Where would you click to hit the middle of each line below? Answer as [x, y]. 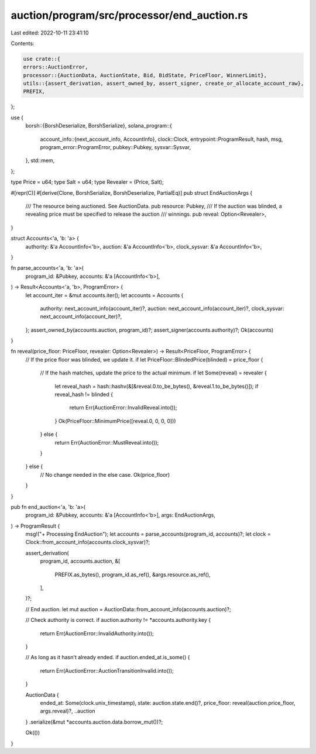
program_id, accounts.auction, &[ [80, 561]
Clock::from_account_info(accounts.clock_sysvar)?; [88, 542]
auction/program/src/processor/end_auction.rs [129, 15]
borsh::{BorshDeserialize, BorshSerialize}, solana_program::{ [99, 126]
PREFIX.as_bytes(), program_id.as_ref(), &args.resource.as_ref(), [133, 574]
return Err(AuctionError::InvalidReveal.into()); [123, 408]
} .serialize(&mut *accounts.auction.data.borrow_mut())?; [94, 722]
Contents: [23, 43]
